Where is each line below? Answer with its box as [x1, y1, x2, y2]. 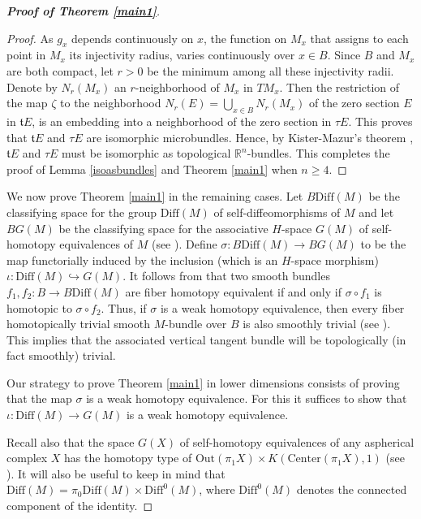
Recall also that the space [6, 433, 135, 450]
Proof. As [6, 29, 54, 46]
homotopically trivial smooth [6, 315, 151, 332]
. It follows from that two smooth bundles [122, 267, 330, 284]
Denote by [6, 78, 58, 95]
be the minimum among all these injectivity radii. [147, 62, 394, 79]
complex [6, 449, 48, 466]
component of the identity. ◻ [6, 497, 153, 514]
